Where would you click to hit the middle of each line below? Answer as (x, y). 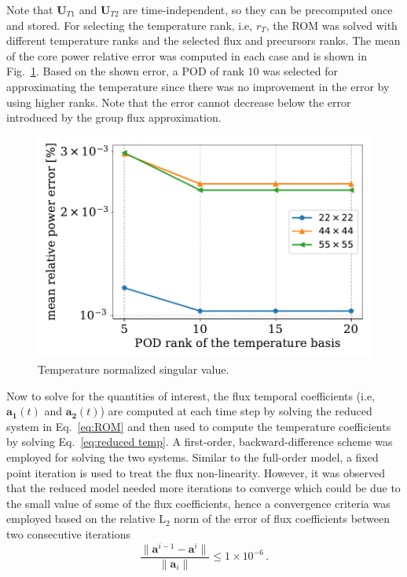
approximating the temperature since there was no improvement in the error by (198, 86)
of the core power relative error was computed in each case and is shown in (187, 55)
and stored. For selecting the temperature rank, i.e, (130, 25)
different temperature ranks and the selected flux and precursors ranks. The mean (203, 40)
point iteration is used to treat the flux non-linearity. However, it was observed (196, 472)
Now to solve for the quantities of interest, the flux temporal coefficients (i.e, (191, 395)
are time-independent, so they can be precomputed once (258, 9)
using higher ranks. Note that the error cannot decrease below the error (179, 102)
